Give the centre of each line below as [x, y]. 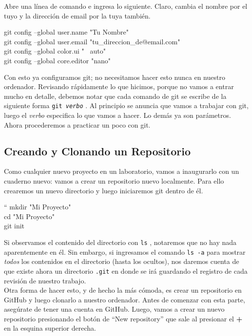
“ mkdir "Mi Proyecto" [38, 207]
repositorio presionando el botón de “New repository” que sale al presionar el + [123, 318]
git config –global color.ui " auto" [55, 51]
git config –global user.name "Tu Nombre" [67, 32]
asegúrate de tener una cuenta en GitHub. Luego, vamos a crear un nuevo [114, 309]
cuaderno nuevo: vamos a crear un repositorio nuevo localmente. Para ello [114, 180]
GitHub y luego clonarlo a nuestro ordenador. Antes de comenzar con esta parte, [125, 299]
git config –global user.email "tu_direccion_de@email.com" [92, 41]
